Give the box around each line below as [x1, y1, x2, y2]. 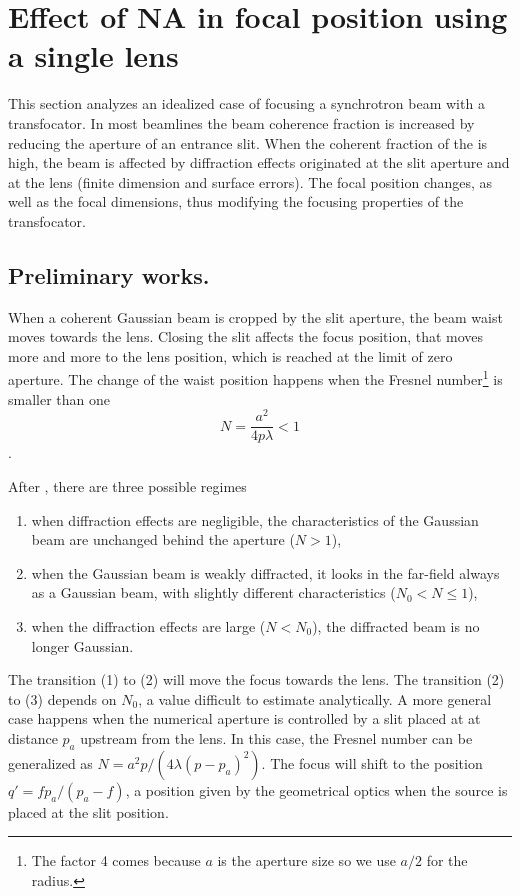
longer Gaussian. [31, 635, 134, 656]
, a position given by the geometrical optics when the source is [125, 779, 508, 800]
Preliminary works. [8, 259, 210, 290]
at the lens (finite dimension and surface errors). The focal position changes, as [8, 171, 493, 192]
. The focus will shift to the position [261, 752, 483, 773]
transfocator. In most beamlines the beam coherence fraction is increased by [8, 112, 475, 133]
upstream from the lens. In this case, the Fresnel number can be [80, 727, 473, 748]
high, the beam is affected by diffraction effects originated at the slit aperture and [8, 152, 510, 173]
